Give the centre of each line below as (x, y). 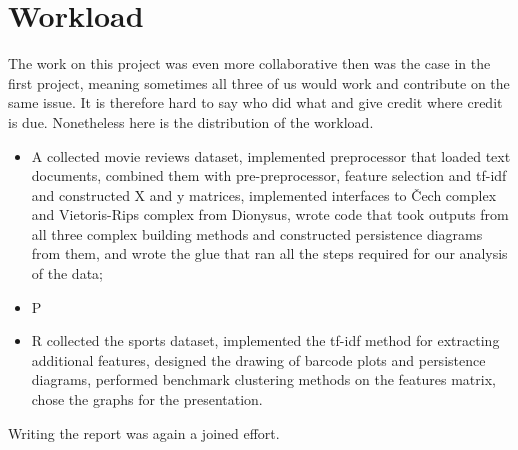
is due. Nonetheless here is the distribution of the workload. (191, 121)
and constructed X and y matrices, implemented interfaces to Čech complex (264, 194)
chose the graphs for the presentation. (147, 399)
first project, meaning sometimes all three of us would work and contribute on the (259, 82)
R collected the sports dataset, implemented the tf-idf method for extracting (265, 340)
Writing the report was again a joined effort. (144, 432)
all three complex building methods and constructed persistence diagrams (257, 233)
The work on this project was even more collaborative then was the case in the (249, 63)
